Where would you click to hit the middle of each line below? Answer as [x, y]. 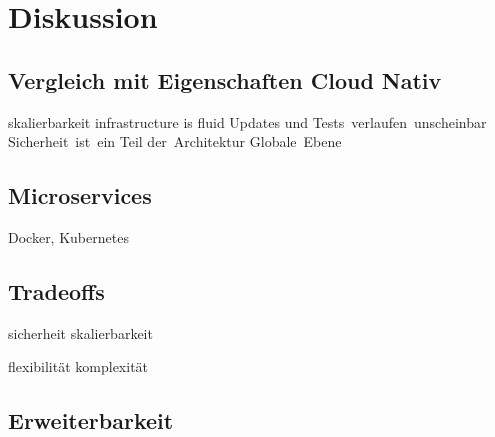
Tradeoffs [56, 290]
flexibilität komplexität [78, 366]
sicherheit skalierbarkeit [80, 332]
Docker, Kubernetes [68, 236]
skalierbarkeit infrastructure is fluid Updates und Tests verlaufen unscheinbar [247, 121]
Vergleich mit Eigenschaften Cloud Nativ [225, 79]
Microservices [80, 195]
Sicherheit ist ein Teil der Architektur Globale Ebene [175, 141]
